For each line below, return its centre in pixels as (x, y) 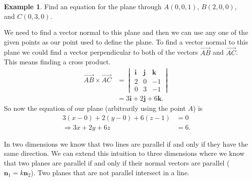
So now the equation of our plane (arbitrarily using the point (95, 108)
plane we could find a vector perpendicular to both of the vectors (101, 52)
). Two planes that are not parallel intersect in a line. (110, 172)
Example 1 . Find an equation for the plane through (83, 6)
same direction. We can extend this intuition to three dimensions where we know (124, 153)
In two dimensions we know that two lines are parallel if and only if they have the (126, 143)
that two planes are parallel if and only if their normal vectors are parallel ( (117, 162)
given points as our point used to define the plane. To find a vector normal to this (126, 41)
